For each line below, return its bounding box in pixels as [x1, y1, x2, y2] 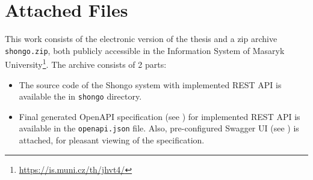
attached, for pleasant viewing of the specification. [19, 134, 205, 146]
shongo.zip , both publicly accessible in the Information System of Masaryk [5, 44, 285, 56]
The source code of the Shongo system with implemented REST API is [19, 78, 282, 91]
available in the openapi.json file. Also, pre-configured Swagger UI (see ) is [19, 122, 299, 134]
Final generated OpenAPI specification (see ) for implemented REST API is [19, 110, 300, 122]
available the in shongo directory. [19, 90, 142, 103]
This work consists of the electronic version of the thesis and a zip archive [5, 32, 277, 45]
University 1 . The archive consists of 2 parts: [5, 56, 167, 71]
